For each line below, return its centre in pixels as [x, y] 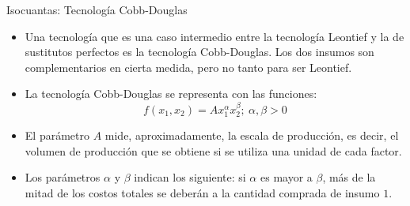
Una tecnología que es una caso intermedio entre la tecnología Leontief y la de [214, 36]
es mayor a [286, 177]
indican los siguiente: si [190, 177]
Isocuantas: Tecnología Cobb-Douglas [97, 9]
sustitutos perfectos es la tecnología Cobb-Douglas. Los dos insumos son [199, 52]
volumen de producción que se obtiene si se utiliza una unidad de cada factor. [213, 150]
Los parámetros [63, 177]
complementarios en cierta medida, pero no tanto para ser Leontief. [188, 67]
